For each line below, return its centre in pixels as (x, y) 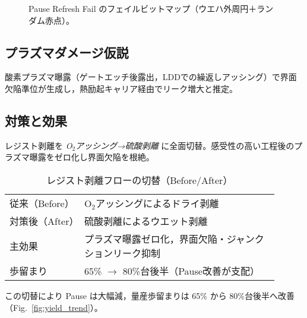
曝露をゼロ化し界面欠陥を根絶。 (92, 157)
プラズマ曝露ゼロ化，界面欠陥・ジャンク (174, 238)
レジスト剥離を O (39, 145)
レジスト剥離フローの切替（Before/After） (140, 180)
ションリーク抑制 (122, 253)
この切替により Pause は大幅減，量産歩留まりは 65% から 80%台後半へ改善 (150, 295)
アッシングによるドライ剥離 (157, 203)
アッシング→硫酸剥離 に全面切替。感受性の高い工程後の (185, 145)
